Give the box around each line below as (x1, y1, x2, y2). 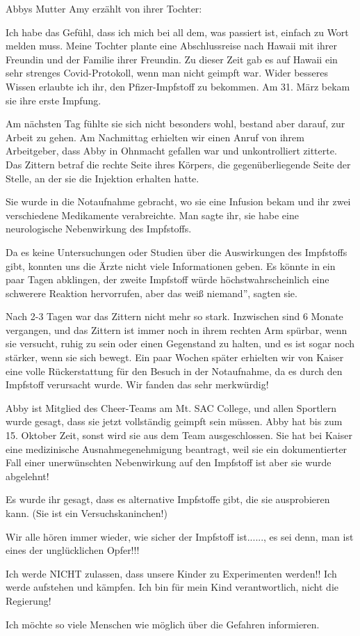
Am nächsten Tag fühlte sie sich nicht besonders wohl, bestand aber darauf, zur (6, 116, 345, 131)
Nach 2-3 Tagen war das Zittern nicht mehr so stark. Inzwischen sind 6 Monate (6, 309, 343, 324)
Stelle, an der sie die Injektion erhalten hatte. (6, 170, 199, 185)
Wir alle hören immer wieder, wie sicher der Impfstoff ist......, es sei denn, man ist (6, 529, 354, 543)
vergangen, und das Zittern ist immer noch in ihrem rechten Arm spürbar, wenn (6, 322, 347, 337)
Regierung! (6, 593, 51, 607)
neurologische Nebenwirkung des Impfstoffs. (6, 221, 192, 236)
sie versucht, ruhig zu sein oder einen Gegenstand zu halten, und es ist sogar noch (6, 336, 355, 351)
